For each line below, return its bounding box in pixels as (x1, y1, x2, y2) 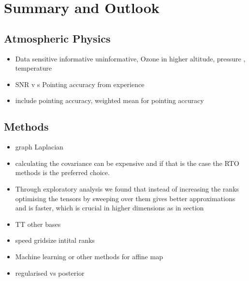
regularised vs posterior (15, 267, 85, 278)
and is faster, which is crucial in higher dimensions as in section (15, 203, 204, 213)
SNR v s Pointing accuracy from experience (15, 79, 145, 89)
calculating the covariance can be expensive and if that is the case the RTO (15, 158, 239, 168)
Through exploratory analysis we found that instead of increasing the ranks (15, 183, 239, 193)
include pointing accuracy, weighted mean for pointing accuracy (15, 95, 204, 105)
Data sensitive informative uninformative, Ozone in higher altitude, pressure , (15, 53, 246, 63)
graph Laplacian (15, 142, 63, 152)
